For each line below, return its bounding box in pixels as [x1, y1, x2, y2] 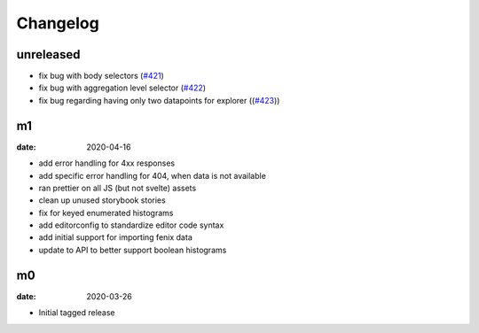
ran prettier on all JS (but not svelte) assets [38, 182, 197, 193]
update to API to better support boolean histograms [38, 244, 227, 255]
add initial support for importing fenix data [38, 232, 192, 243]
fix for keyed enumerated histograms [38, 207, 174, 218]
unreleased [16, 47, 81, 62]
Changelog [16, 13, 99, 33]
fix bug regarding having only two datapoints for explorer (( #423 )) [38, 95, 280, 105]
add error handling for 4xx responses [38, 158, 176, 168]
